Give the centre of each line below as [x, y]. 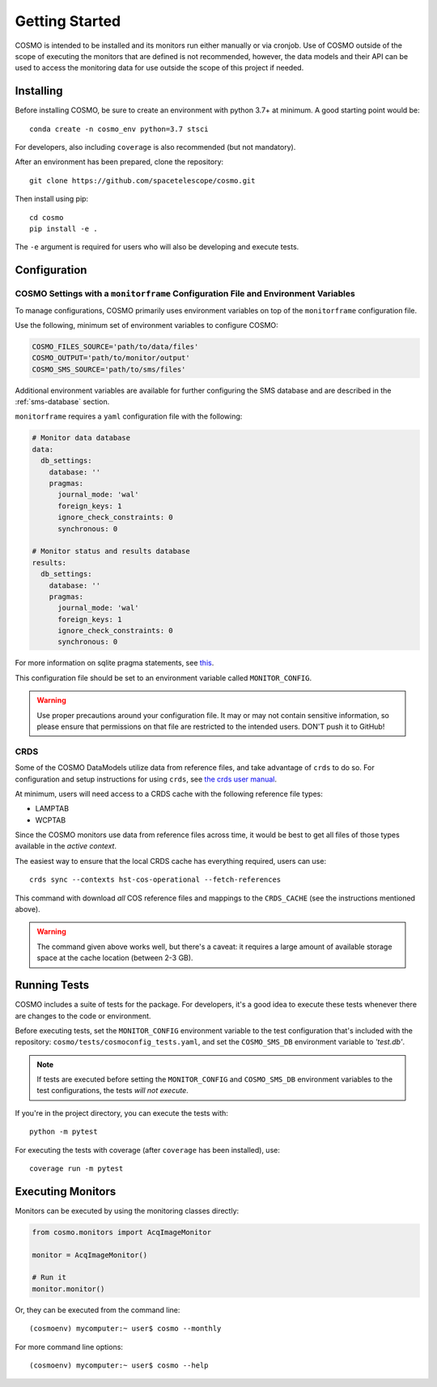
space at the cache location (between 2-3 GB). [115, 958]
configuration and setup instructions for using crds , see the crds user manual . [146, 779]
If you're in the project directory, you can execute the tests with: [121, 1113]
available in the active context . [66, 846]
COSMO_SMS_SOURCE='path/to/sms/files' [109, 369]
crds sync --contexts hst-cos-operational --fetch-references [155, 880]
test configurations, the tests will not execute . [113, 1091]
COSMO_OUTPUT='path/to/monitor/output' [111, 358]
